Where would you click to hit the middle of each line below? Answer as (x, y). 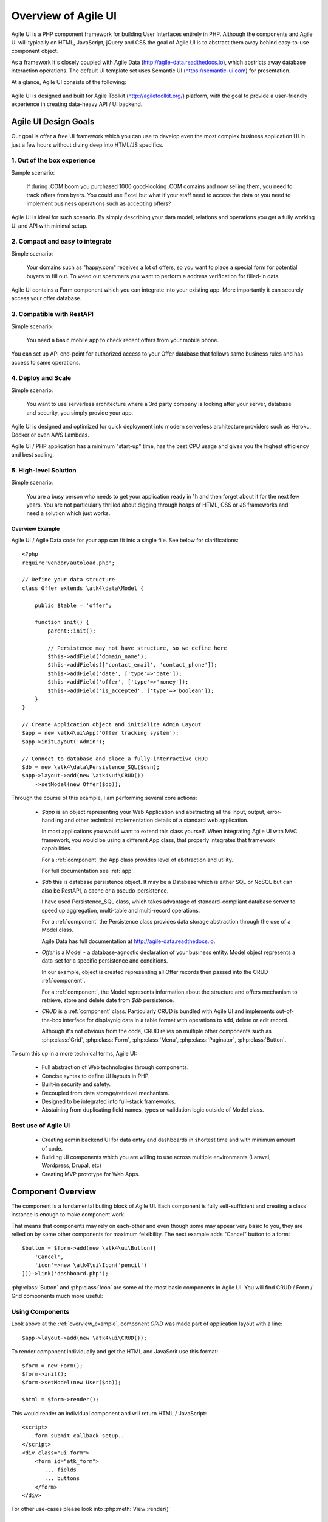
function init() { (62, 622)
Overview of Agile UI (64, 16)
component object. (35, 51)
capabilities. (57, 849)
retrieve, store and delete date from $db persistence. (108, 1000)
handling (53, 820)
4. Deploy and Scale (41, 378)
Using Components (40, 1312)
